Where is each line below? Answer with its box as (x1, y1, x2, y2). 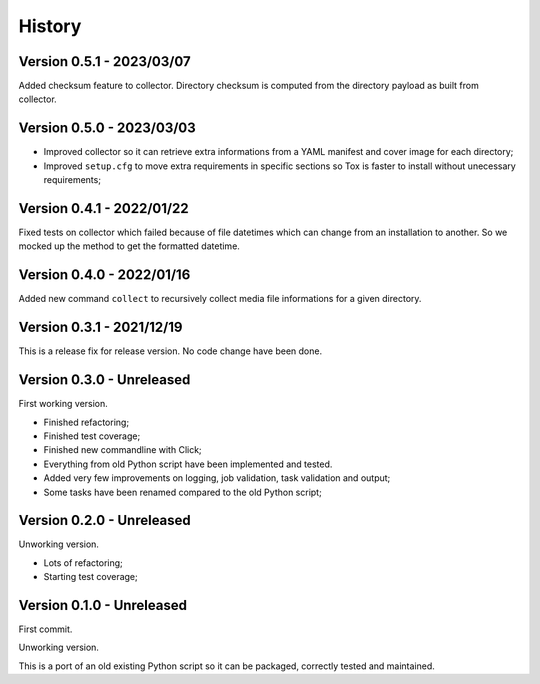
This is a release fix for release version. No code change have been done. (18, 345, 323, 357)
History (18, 15, 82, 37)
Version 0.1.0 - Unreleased (18, 597, 187, 614)
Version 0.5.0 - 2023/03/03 (18, 120, 197, 137)
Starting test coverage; (43, 571, 139, 583)
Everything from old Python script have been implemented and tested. (43, 458, 333, 470)
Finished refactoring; (43, 416, 130, 428)
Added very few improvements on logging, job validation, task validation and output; (43, 472, 391, 484)
